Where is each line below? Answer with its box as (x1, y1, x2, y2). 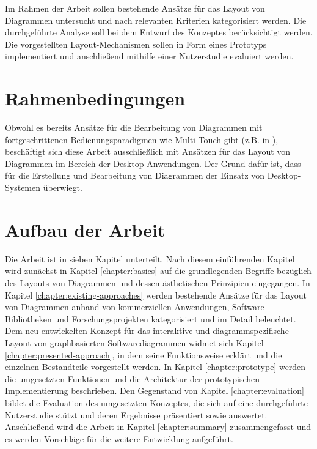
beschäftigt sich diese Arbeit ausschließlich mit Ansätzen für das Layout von (5, 145, 291, 158)
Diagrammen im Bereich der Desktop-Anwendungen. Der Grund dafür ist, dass (5, 157, 301, 169)
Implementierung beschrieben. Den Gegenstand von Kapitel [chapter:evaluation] (5, 384, 304, 397)
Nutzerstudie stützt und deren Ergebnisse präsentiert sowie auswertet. (5, 408, 268, 421)
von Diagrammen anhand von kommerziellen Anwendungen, (5, 300, 230, 313)
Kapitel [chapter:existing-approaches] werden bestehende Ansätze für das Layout (5, 288, 307, 301)
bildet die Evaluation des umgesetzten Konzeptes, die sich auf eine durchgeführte (5, 396, 308, 409)
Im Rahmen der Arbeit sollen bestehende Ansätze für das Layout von (5, 2, 265, 14)
